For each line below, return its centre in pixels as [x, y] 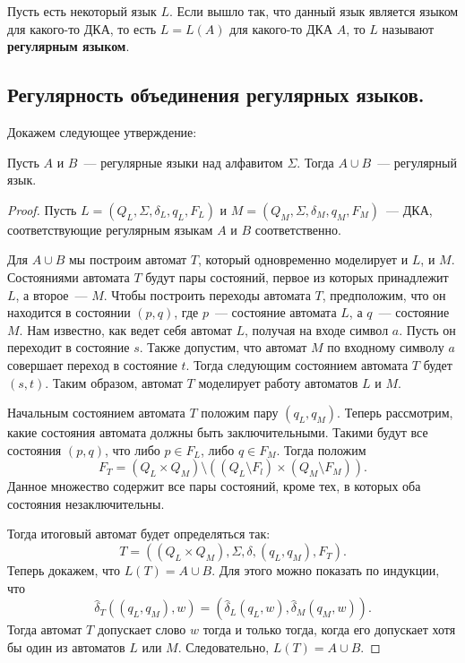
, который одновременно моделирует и [303, 259]
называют [408, 28]
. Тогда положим [321, 449]
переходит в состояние [69, 347]
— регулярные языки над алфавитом [183, 162]
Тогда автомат [45, 629]
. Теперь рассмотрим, [395, 413]
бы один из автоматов [66, 646]
